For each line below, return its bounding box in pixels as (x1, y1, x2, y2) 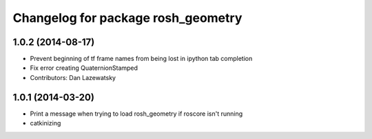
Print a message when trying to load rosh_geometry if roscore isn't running (30, 110, 243, 118)
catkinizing (30, 119, 61, 127)
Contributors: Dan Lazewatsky (30, 73, 116, 81)
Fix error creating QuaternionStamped (30, 64, 138, 72)
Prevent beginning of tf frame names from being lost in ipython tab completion (30, 55, 253, 63)
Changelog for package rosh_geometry (12, 10, 242, 25)
